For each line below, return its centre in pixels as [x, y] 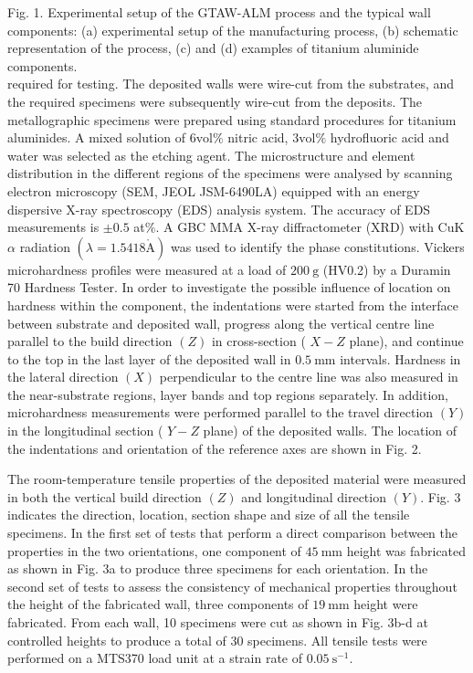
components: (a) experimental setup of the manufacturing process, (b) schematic [233, 30]
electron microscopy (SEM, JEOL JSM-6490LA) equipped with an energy [214, 190]
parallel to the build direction [90, 341]
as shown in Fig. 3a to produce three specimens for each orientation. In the [218, 568]
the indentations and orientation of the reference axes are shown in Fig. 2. [215, 448]
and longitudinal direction [314, 496]
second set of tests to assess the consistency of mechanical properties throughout [232, 586]
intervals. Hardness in [400, 358]
